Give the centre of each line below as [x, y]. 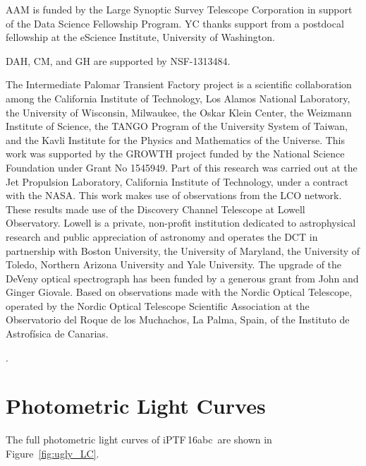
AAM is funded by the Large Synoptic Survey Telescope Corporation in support [179, 9]
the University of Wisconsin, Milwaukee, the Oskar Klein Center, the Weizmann [179, 112]
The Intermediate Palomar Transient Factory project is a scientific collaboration [179, 84]
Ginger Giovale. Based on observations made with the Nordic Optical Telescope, [179, 292]
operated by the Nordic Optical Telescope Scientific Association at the [158, 305]
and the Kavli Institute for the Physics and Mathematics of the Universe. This [176, 139]
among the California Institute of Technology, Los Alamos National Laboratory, [178, 98]
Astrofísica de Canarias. [57, 334]
